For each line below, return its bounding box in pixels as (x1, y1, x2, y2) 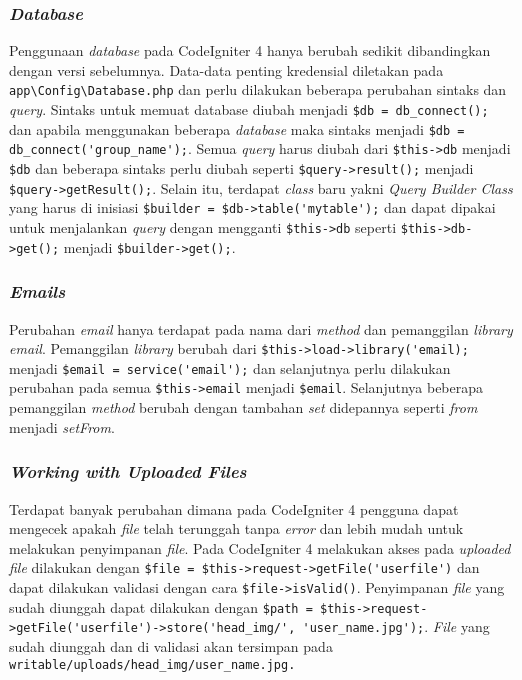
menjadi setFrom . (9, 416, 115, 437)
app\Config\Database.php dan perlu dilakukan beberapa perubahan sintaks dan (9, 79, 507, 100)
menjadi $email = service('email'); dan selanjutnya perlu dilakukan (9, 357, 451, 378)
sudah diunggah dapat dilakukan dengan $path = (9, 596, 313, 617)
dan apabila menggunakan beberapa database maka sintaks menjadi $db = (9, 118, 465, 139)
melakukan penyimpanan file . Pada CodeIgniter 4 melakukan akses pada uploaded (9, 537, 511, 558)
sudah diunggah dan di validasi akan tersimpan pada (9, 635, 333, 656)
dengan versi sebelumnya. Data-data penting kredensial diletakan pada (9, 59, 444, 80)
